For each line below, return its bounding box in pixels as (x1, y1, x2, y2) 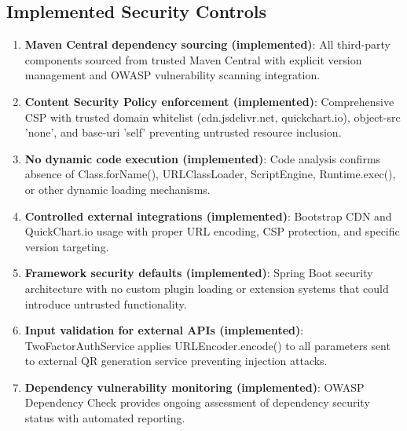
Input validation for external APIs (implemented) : (24, 322, 304, 338)
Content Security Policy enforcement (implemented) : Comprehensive (24, 93, 394, 109)
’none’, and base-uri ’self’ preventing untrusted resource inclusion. (24, 124, 342, 141)
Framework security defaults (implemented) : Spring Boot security (24, 265, 373, 281)
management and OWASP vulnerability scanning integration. (24, 67, 321, 83)
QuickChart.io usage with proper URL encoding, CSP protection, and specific (24, 223, 400, 239)
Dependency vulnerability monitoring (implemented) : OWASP (24, 378, 365, 395)
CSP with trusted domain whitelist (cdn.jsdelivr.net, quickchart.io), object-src (24, 108, 401, 125)
